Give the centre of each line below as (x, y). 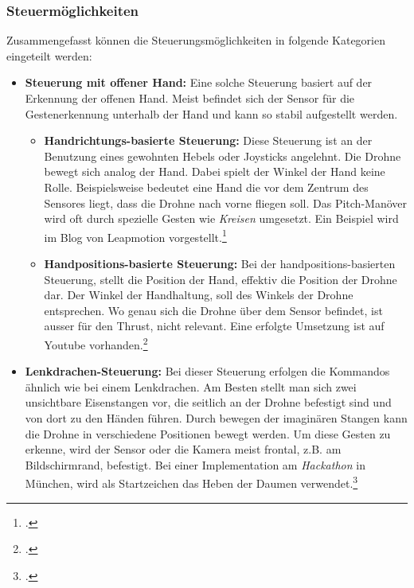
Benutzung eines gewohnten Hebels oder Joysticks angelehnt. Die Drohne (223, 156)
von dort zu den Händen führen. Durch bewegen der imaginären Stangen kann (216, 418)
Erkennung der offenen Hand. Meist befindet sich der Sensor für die (190, 98)
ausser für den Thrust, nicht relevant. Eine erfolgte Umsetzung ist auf (214, 326)
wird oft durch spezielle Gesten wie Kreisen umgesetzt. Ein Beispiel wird (221, 218)
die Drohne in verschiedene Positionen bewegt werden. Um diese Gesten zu (208, 433)
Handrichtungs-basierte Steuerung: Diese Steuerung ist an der (208, 140)
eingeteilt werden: (49, 55)
